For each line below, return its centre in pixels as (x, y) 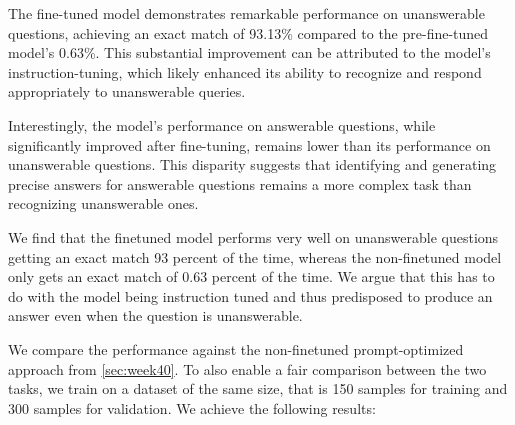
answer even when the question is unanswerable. (155, 315)
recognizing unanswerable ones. (103, 203)
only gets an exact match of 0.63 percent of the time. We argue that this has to (251, 276)
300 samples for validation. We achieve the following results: (192, 407)
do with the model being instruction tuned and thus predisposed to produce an (250, 295)
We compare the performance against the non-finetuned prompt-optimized (236, 348)
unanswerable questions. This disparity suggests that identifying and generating (252, 164)
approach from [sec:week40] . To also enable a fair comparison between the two (247, 368)
